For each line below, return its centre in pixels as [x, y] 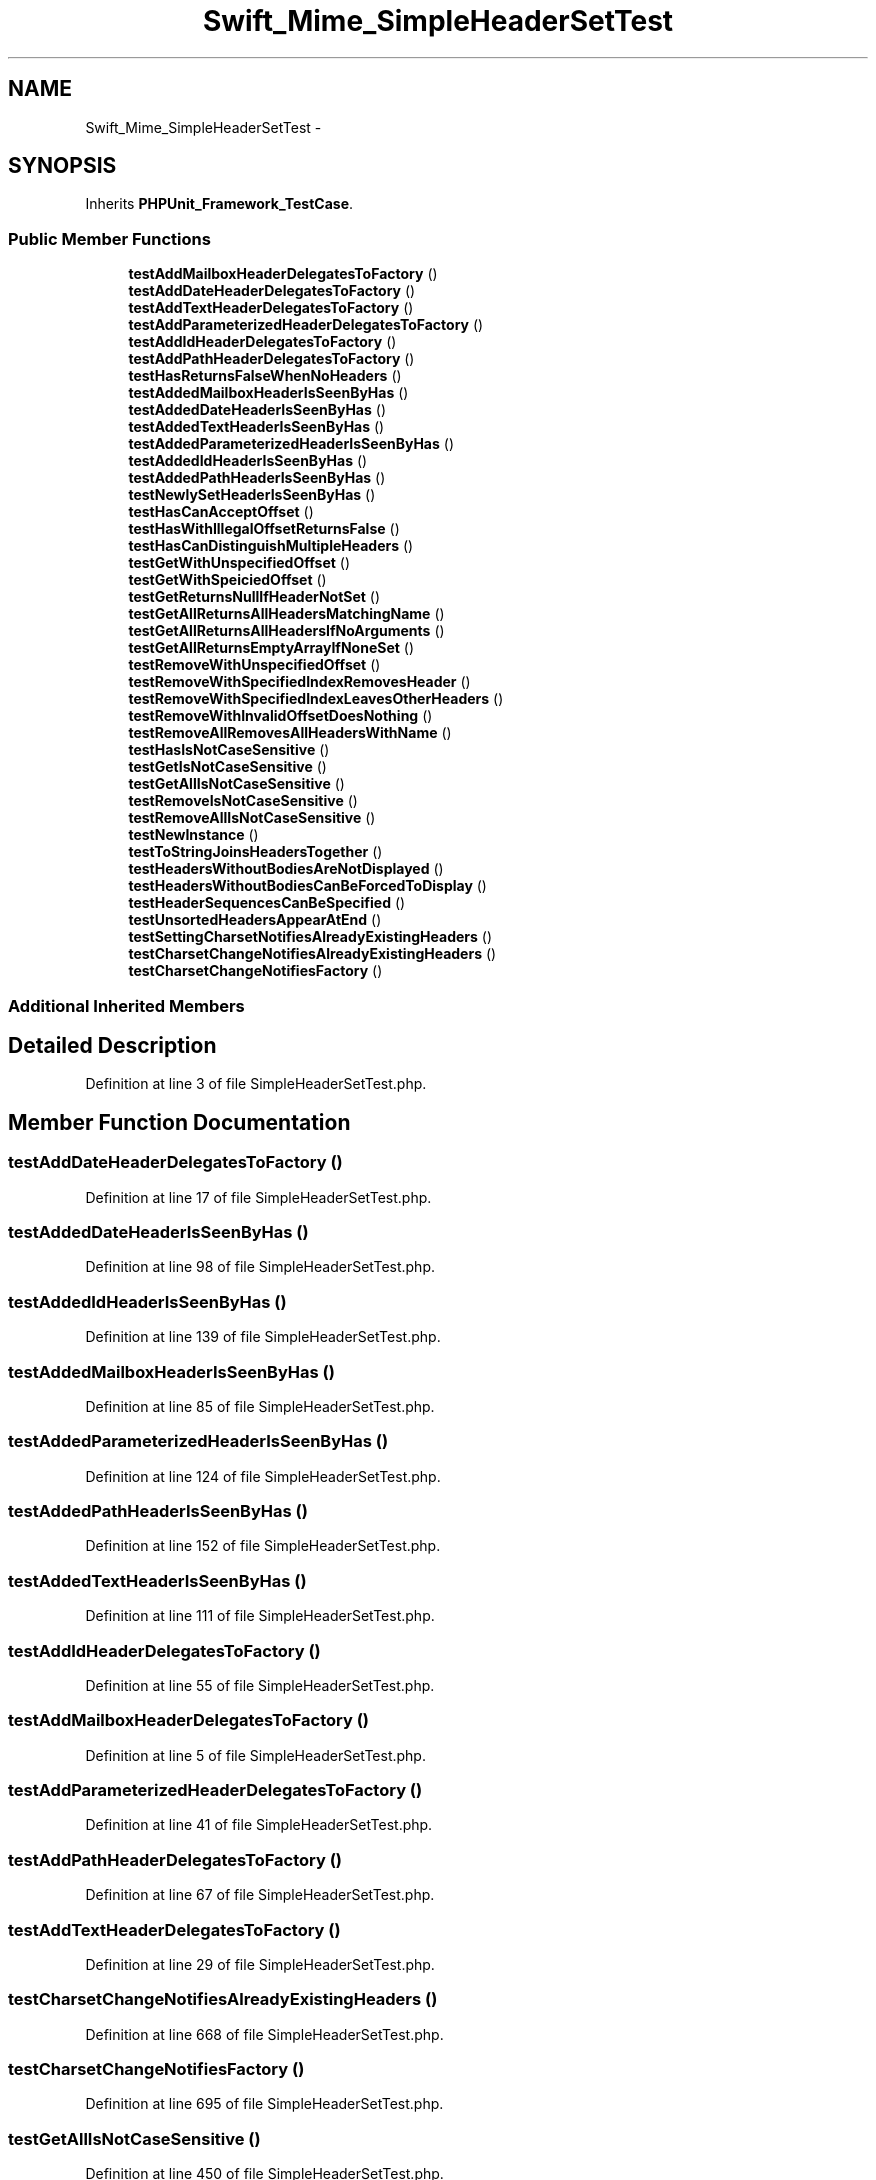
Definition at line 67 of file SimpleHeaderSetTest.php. [260, 1895]
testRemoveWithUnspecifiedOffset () [254, 665]
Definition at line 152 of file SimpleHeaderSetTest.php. [263, 1546]
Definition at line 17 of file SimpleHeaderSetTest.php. [258, 1197]
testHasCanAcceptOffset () [221, 512]
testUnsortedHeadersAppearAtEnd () [255, 920]
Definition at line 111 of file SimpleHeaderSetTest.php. [260, 1616]
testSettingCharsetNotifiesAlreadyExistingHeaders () [310, 937]
